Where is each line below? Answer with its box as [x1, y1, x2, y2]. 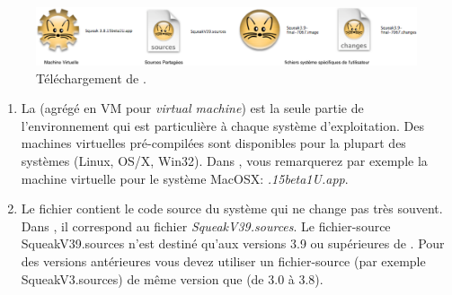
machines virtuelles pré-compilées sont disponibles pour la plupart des [21, 134, 406, 152]
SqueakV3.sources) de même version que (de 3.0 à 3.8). [21, 269, 323, 288]
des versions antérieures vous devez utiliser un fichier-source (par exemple [21, 251, 426, 270]
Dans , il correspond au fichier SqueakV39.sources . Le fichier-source [21, 216, 391, 235]
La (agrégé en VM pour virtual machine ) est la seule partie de [21, 99, 364, 117]
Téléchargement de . [36, 68, 146, 87]
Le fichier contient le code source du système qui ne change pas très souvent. [21, 199, 443, 218]
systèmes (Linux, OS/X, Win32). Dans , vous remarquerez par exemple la [21, 151, 428, 169]
